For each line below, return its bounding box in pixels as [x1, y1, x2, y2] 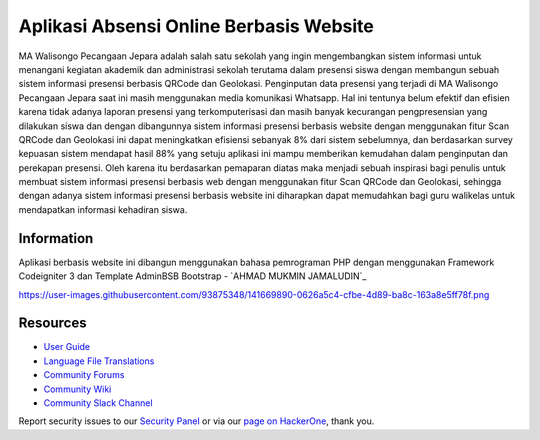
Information [18, 230, 94, 247]
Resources [18, 315, 87, 332]
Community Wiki [43, 383, 112, 395]
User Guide [43, 341, 91, 353]
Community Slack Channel [43, 397, 154, 409]
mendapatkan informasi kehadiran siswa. [18, 203, 188, 215]
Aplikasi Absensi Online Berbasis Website [18, 15, 375, 37]
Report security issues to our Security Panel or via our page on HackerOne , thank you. [18, 415, 375, 427]
